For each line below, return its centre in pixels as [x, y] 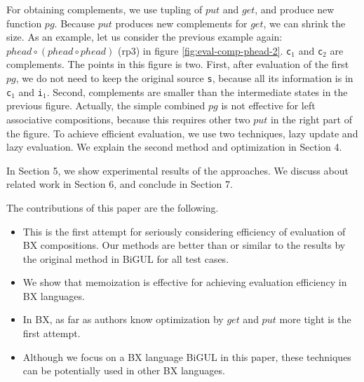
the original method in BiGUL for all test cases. [126, 258]
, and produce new [295, 9]
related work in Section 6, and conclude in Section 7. [120, 184]
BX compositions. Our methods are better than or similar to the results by [184, 245]
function [24, 23]
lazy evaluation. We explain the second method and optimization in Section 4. [174, 147]
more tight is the [315, 319]
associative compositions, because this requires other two [128, 119]
